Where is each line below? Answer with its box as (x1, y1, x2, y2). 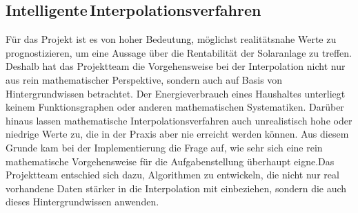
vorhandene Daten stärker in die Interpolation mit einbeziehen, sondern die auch (6, 180, 347, 195)
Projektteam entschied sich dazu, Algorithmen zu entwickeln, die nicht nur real (6, 167, 339, 182)
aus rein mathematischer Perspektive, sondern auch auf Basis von (6, 72, 283, 86)
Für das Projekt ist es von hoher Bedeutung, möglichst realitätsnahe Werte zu (6, 32, 337, 46)
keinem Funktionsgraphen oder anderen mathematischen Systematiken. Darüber (6, 100, 344, 114)
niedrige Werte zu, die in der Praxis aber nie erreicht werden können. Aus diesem (6, 127, 349, 141)
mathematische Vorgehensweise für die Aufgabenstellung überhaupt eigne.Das (6, 154, 335, 168)
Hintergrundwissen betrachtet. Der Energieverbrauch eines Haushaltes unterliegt (6, 86, 346, 100)
